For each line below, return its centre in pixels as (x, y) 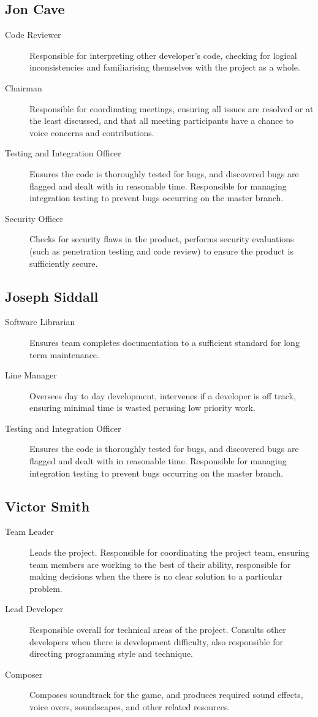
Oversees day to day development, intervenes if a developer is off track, (163, 395)
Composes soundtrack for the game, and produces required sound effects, (166, 695)
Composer (24, 674)
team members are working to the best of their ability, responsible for (160, 564)
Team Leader (29, 531)
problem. (46, 588)
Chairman (24, 87)
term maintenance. (64, 354)
